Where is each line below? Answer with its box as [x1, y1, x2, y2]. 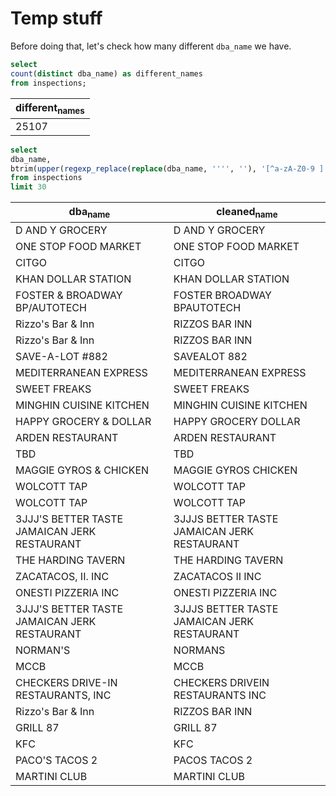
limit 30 [10, 182, 47, 192]
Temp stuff [10, 7, 103, 30]
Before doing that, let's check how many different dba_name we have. [10, 40, 292, 52]
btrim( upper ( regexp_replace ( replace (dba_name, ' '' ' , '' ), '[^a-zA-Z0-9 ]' [10, 163, 329, 174]
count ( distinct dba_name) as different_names [10, 68, 203, 79]
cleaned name [216, 205, 278, 221]
